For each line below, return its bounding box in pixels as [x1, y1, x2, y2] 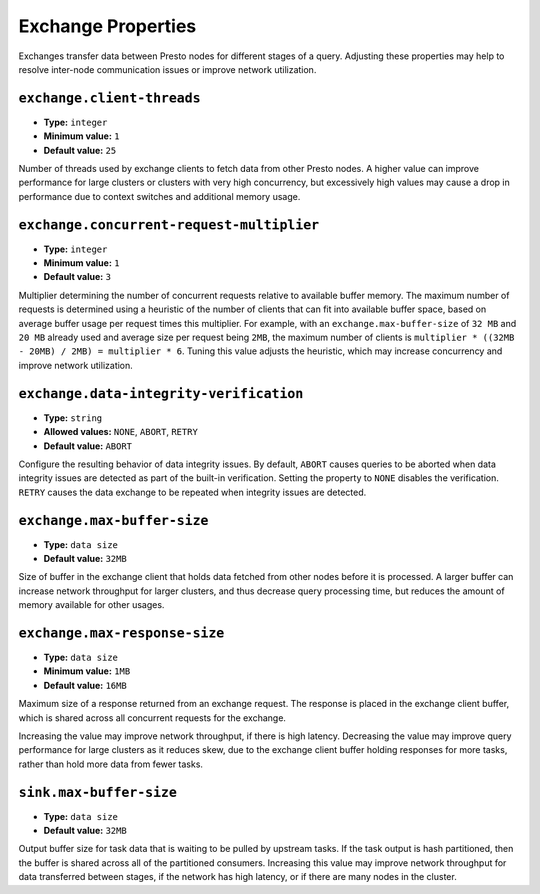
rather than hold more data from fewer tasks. [18, 758, 204, 770]
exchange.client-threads [18, 90, 201, 106]
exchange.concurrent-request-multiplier [18, 216, 320, 233]
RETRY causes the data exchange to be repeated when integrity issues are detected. [18, 486, 367, 498]
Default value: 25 [43, 144, 117, 156]
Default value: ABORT [43, 440, 133, 452]
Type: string [43, 411, 103, 424]
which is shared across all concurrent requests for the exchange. [18, 711, 287, 724]
